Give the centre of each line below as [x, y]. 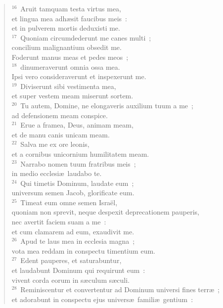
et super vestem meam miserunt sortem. [72, 96]
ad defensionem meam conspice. [60, 115]
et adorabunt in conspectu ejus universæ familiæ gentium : [102, 299]
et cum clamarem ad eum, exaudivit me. [73, 231]
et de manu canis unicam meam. [61, 134]
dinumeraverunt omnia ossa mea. [70, 66]
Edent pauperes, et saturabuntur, [71, 260]
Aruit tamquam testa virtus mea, [71, 8]
